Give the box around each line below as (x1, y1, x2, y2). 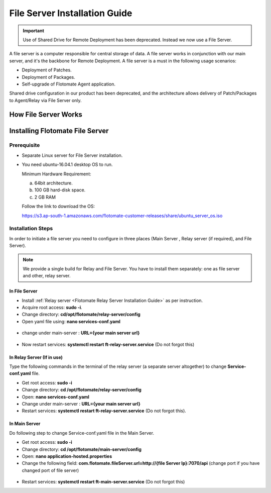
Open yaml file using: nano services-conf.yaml (22, 318, 120, 324)
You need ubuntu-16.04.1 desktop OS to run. (22, 161, 113, 168)
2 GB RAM (34, 194, 56, 200)
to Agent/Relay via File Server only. (9, 97, 82, 103)
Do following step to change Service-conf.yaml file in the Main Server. (9, 430, 154, 436)
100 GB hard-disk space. (34, 187, 86, 193)
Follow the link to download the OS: (22, 204, 95, 210)
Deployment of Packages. (22, 74, 75, 80)
